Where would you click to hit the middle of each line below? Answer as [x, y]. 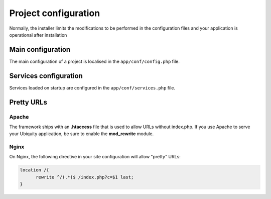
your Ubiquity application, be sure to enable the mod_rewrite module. [82, 134]
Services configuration [46, 76]
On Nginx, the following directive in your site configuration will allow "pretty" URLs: [95, 157]
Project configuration [55, 13]
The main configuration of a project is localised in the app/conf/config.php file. [95, 61]
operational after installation [38, 35]
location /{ [35, 170]
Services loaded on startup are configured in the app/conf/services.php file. [92, 87]
